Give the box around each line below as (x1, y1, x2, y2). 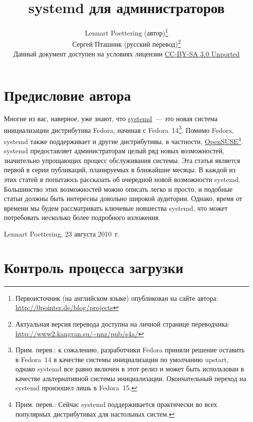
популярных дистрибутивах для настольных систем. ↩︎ (15, 408, 175, 419)
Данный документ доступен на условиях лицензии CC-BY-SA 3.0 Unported (13, 48, 240, 58)
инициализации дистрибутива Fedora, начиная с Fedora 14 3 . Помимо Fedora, (4, 123, 234, 135)
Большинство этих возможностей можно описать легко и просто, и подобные (4, 183, 233, 194)
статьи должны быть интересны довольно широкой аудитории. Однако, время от (4, 193, 242, 203)
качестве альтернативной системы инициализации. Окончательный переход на (15, 373, 246, 383)
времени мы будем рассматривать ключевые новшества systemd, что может (4, 202, 228, 213)
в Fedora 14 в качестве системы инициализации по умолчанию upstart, (15, 354, 229, 364)
